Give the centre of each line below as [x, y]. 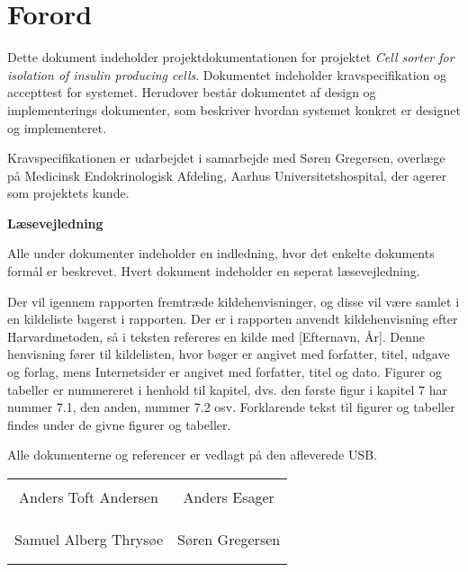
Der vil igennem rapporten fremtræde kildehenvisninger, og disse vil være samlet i [234, 301]
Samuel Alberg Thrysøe [89, 539]
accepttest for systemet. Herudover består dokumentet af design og [192, 92]
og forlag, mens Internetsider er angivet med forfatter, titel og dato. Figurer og [225, 372]
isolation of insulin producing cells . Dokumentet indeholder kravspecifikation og [227, 74]
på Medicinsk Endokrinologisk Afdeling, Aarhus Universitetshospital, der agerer [227, 175]
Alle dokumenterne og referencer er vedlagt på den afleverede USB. [193, 455]
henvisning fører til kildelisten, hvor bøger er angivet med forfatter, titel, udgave [229, 354]
